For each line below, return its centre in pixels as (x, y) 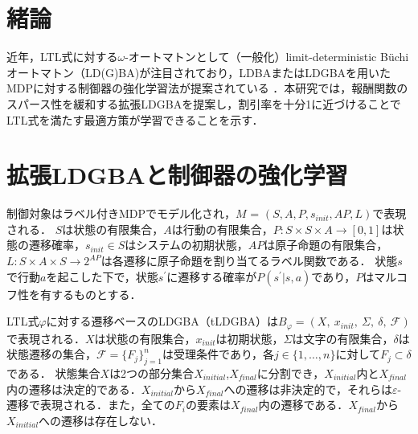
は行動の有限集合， (222, 229)
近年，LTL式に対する (62, 57)
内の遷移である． (303, 405)
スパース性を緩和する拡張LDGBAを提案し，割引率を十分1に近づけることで (204, 103)
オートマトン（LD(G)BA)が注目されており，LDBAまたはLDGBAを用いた (199, 72)
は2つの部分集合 (152, 373)
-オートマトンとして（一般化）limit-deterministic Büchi (267, 57)
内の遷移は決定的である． (74, 389)
